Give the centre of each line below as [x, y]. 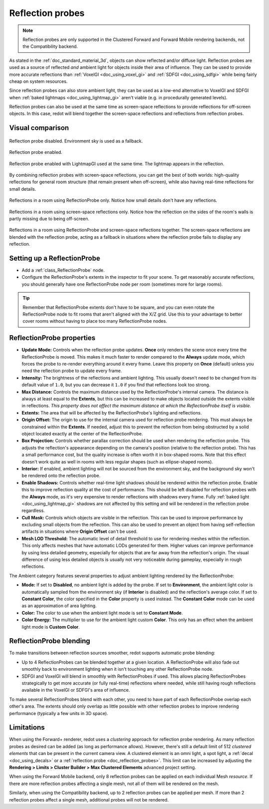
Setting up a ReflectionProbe [55, 258]
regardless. [33, 511]
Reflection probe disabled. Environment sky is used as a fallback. [76, 141]
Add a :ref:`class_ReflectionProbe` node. [63, 270]
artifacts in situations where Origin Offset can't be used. [80, 531]
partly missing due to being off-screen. [49, 218]
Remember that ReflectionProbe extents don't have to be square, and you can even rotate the [119, 307]
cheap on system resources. [38, 81]
